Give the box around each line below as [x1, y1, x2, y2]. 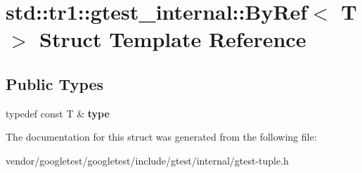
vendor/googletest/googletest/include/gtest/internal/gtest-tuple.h [6, 153, 289, 167]
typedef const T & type [6, 105, 110, 120]
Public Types [6, 72, 104, 94]
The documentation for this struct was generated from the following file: [6, 129, 317, 144]
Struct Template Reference [39, 25, 306, 53]
